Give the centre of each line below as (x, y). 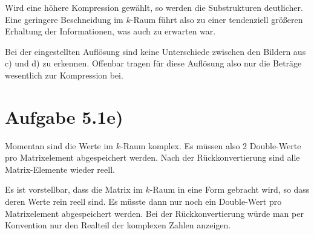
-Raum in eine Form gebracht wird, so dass (230, 189)
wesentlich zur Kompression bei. (64, 75)
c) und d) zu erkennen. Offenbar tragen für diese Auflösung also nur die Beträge (153, 63)
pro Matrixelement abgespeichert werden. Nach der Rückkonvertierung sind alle (152, 157)
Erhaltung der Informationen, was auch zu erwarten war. (110, 31)
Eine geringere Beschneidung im (64, 19)
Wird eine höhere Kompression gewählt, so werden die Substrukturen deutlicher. (154, 7)
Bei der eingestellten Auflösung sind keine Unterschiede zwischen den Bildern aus (155, 51)
